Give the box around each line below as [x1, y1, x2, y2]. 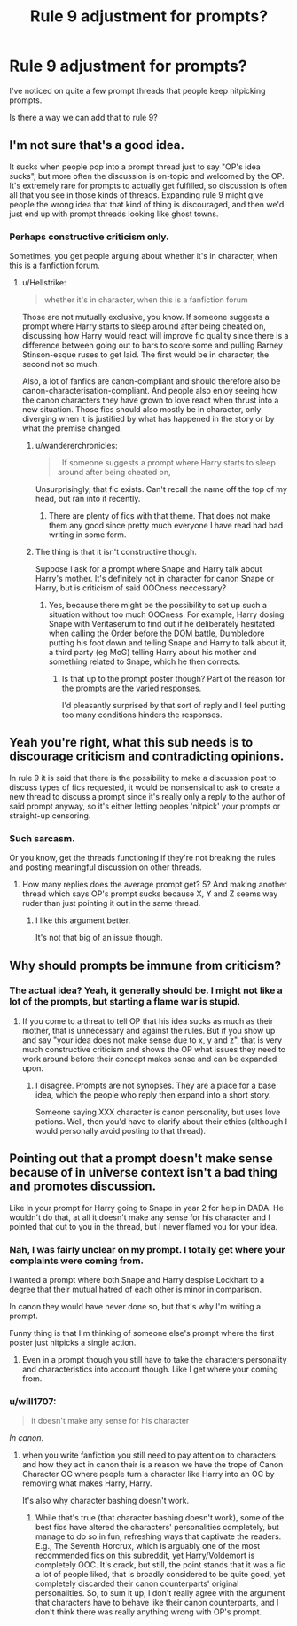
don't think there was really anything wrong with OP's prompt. [35, 1606, 262, 1617]
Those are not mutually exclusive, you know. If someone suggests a [21, 312, 270, 323]
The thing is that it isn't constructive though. [35, 547, 197, 558]
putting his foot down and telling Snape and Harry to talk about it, [48, 637, 287, 648]
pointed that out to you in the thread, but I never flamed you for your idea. [9, 1221, 278, 1231]
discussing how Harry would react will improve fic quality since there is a [21, 331, 289, 341]
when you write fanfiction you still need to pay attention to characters [21, 1450, 277, 1460]
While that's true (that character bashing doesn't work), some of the [35, 1513, 285, 1523]
